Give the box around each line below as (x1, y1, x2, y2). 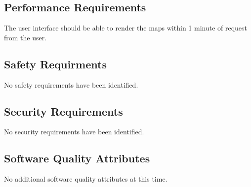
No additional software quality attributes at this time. (4, 174, 167, 184)
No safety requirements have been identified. (4, 79, 138, 90)
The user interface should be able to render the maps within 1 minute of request (4, 23, 248, 33)
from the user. (4, 32, 47, 42)
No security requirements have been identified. (4, 126, 144, 137)
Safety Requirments (4, 56, 107, 71)
